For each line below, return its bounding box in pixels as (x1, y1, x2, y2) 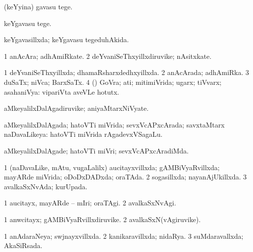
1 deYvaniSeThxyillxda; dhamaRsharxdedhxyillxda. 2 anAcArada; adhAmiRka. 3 (4, 67, 249, 77)
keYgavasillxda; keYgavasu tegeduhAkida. (4, 34, 129, 45)
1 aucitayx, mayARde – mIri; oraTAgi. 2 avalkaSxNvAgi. (4, 198, 176, 208)
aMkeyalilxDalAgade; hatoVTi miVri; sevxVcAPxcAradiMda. (4, 145, 189, 155)
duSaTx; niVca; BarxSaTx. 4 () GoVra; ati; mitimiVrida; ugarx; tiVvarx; (4, 76, 222, 87)
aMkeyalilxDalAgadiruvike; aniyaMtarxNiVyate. (4, 103, 149, 113)
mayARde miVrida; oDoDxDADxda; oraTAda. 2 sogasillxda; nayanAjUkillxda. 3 (4, 172, 247, 182)
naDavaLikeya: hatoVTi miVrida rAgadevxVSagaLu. (4, 129, 163, 139)
